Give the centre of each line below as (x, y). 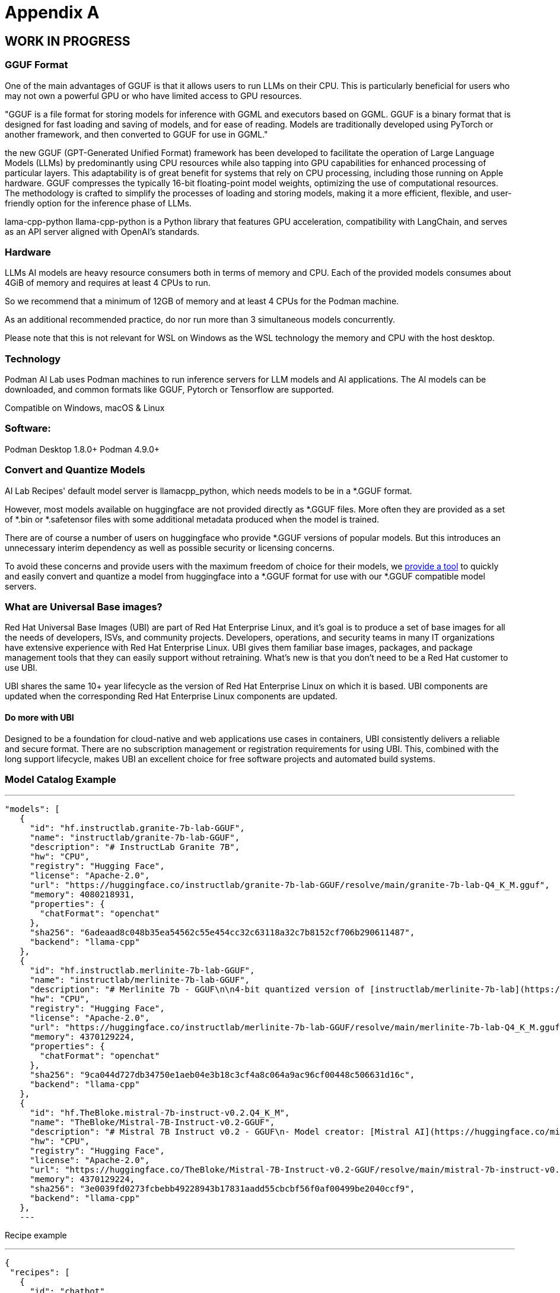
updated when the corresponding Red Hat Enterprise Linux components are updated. (171, 696)
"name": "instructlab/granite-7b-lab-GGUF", (135, 838)
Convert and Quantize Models (75, 470)
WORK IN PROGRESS (68, 41)
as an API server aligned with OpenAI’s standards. (102, 231)
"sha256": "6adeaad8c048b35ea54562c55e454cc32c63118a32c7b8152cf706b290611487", (222, 933)
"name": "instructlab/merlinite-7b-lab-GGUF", (140, 980)
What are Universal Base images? (84, 606)
